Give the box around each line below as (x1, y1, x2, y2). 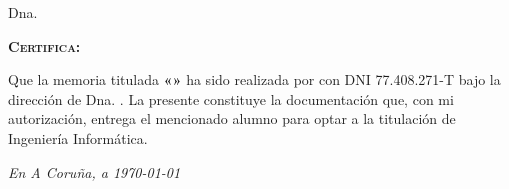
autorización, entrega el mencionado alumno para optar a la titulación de (8, 108, 456, 129)
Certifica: (8, 35, 81, 56)
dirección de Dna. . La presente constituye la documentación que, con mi (8, 88, 454, 109)
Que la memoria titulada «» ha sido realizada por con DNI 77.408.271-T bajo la (8, 69, 501, 90)
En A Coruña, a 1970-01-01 (8, 161, 181, 182)
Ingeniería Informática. (8, 127, 148, 148)
